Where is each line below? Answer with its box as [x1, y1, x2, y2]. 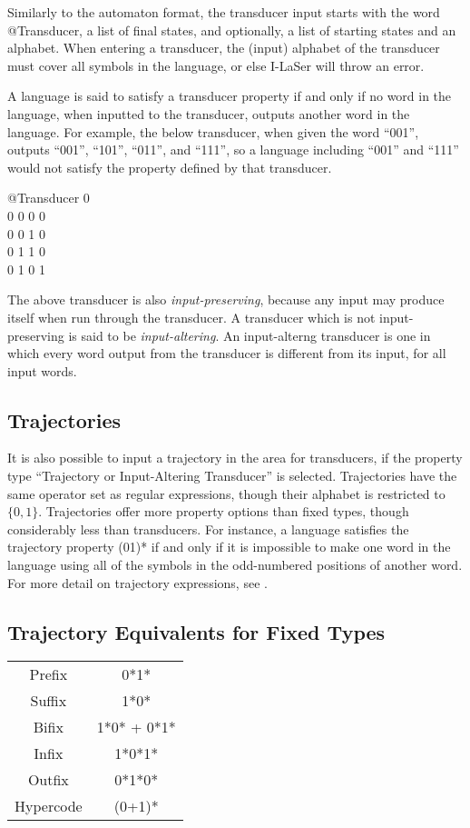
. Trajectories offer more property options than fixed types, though [38, 502, 409, 521]
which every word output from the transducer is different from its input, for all [7, 344, 446, 363]
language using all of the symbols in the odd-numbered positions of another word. [7, 555, 463, 574]
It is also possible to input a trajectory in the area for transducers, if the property [7, 448, 463, 467]
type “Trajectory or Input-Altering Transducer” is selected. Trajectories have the [7, 466, 457, 485]
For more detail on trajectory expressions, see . [7, 573, 268, 592]
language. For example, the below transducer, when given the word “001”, [7, 122, 419, 141]
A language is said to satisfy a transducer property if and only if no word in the [7, 86, 452, 105]
